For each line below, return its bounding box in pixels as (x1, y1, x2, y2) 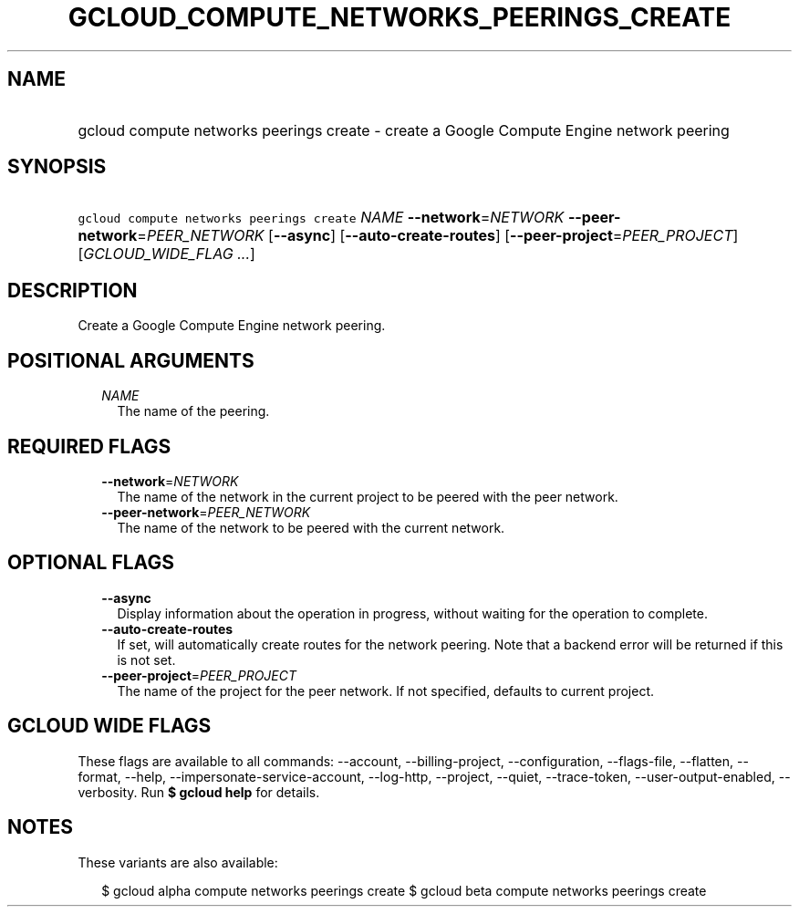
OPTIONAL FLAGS (7, 551, 174, 575)
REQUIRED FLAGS (7, 434, 171, 458)
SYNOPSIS (7, 155, 107, 179)
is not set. (117, 651, 176, 668)
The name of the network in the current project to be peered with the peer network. (117, 488, 618, 504)
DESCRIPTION (7, 278, 138, 302)
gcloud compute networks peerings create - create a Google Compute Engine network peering (78, 120, 730, 140)
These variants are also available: (78, 854, 278, 870)
